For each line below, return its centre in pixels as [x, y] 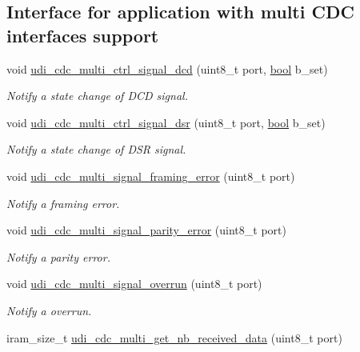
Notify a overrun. [49, 310]
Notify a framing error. [63, 203]
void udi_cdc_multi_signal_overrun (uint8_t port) [134, 284]
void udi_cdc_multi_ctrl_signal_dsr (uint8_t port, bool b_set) [166, 122]
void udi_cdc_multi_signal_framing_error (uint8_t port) [151, 176]
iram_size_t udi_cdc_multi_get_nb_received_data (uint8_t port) [174, 337]
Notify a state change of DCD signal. [97, 96]
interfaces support [83, 35]
